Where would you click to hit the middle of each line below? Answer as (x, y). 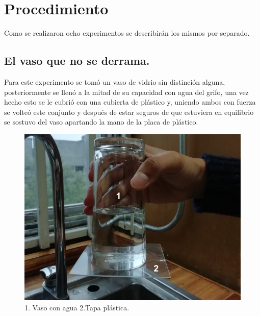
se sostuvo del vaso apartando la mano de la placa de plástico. (101, 122)
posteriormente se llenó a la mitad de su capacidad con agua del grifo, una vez (126, 92)
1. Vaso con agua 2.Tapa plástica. (77, 307)
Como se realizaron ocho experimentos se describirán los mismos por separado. (127, 33)
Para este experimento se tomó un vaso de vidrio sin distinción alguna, (115, 81)
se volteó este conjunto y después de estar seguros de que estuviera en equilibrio (129, 112)
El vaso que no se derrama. (77, 60)
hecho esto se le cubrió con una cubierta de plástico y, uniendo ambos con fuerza (130, 102)
